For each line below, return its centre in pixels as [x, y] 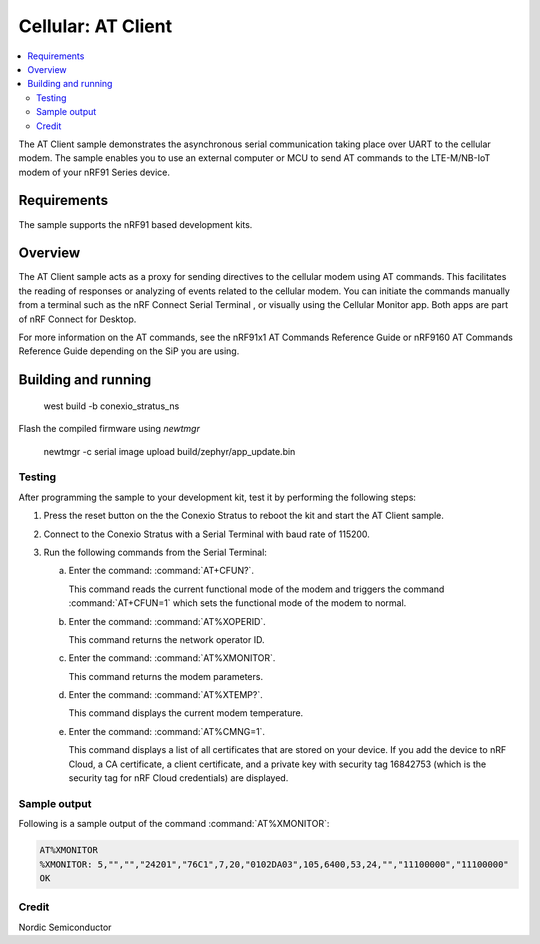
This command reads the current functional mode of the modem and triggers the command [256, 589]
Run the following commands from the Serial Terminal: [155, 552]
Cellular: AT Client [95, 26]
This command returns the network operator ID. [166, 639]
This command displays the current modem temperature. [186, 713]
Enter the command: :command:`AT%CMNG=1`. [166, 731]
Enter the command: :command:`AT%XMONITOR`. [172, 658]
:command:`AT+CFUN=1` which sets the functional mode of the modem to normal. [237, 603]
